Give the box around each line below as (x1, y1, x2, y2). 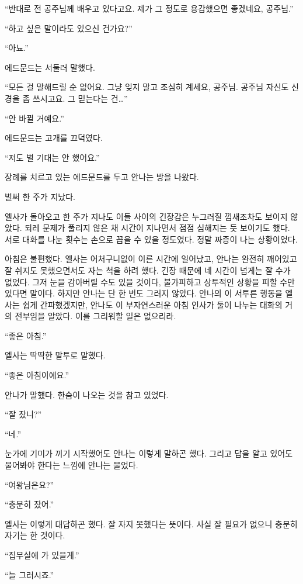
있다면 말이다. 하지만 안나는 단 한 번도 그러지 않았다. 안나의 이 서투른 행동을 (5, 287, 283, 299)
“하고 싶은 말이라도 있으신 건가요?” (5, 22, 133, 34)
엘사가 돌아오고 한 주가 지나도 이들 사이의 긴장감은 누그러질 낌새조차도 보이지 (5, 210, 288, 222)
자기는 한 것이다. (5, 529, 65, 541)
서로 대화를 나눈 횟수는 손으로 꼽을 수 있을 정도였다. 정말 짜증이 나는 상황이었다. (5, 233, 298, 245)
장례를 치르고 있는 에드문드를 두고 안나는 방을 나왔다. (5, 171, 199, 183)
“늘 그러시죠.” (5, 568, 54, 580)
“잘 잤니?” (5, 408, 42, 420)
